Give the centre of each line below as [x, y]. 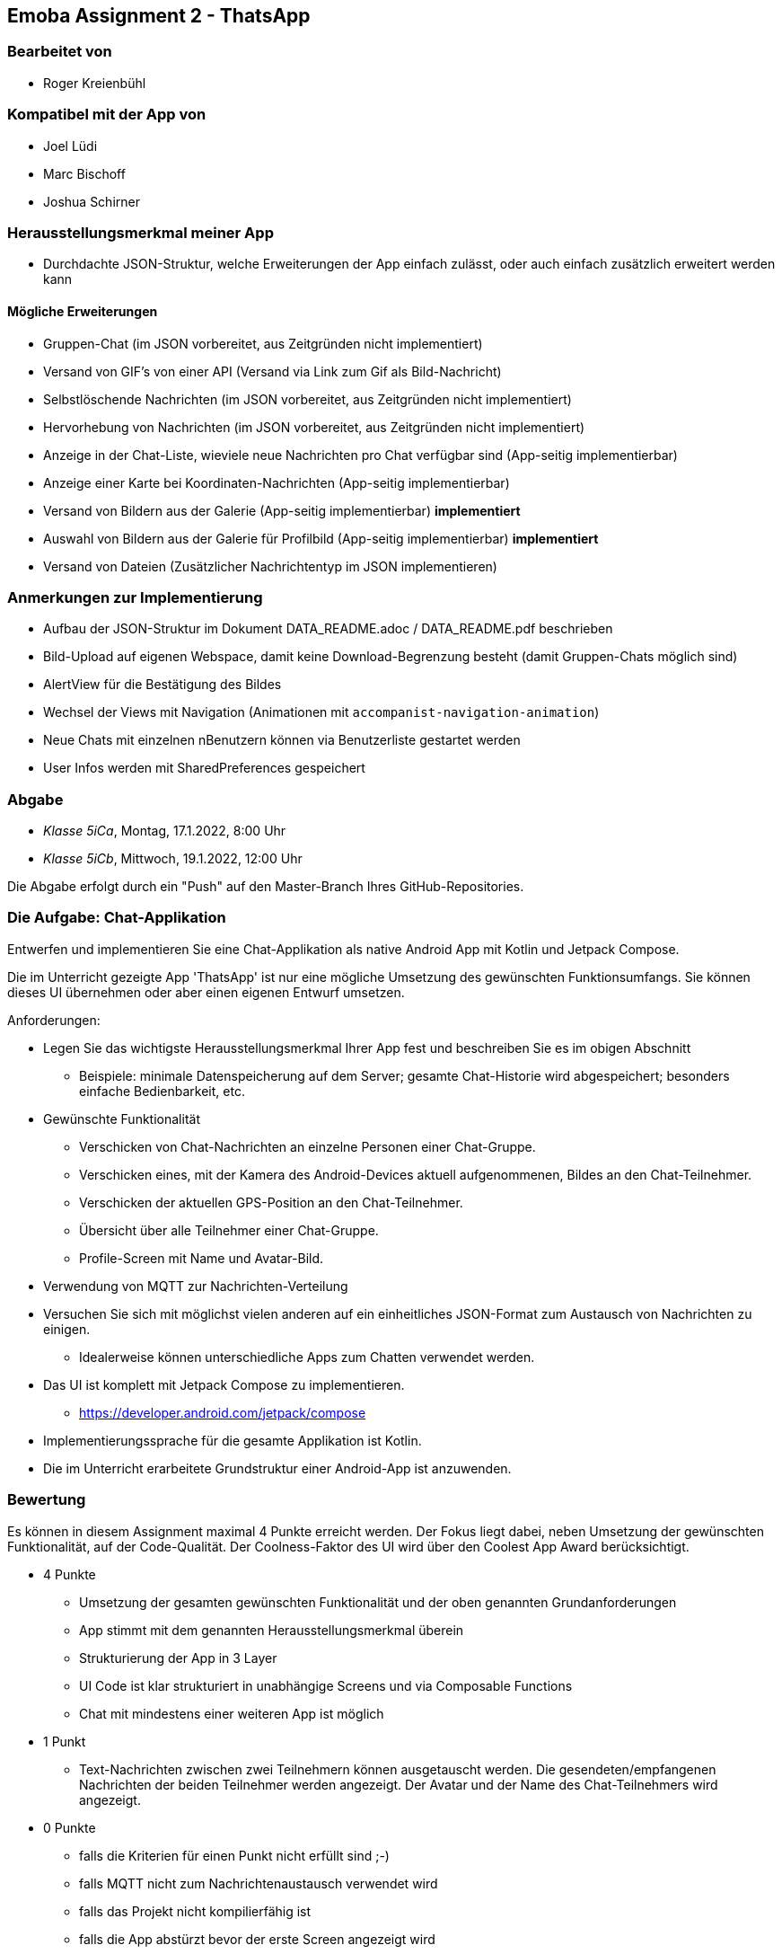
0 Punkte [70, 1827]
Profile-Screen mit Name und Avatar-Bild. [202, 1258]
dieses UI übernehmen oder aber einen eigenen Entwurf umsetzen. [206, 992]
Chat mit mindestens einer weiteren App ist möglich [232, 1713]
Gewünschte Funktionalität [122, 1118]
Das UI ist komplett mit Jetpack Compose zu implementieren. [224, 1384]
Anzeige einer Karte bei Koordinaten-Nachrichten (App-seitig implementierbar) [277, 482]
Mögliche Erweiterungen [83, 311]
